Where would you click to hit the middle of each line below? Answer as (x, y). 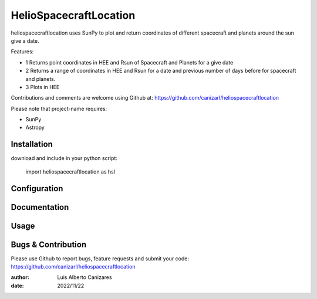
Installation (32, 145)
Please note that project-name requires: (59, 108)
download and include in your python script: (64, 158)
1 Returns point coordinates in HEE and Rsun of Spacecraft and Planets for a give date (129, 62)
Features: (22, 52)
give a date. (25, 40)
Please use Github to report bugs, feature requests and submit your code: (100, 259)
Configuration (37, 188)
